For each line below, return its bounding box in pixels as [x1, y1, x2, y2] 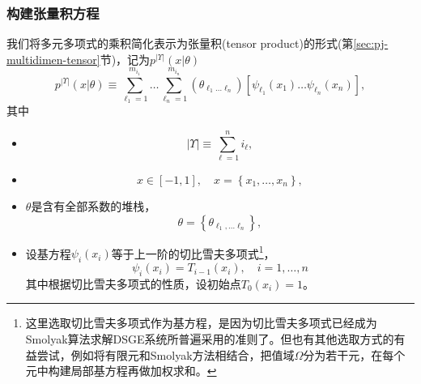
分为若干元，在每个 [303, 346, 406, 363]
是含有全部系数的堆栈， [31, 198, 156, 215]
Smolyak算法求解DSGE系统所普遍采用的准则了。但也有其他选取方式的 [25, 331, 394, 348]
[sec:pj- [353, 35, 389, 52]
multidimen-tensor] [6, 50, 100, 67]
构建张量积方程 [6, 2, 100, 23]
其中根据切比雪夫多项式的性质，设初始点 [25, 275, 241, 292]
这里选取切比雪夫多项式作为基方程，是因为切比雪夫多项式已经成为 [25, 314, 377, 331]
